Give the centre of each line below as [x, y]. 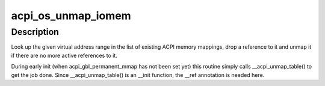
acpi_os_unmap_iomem [71, 16]
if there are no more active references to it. [64, 55]
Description [35, 32]
